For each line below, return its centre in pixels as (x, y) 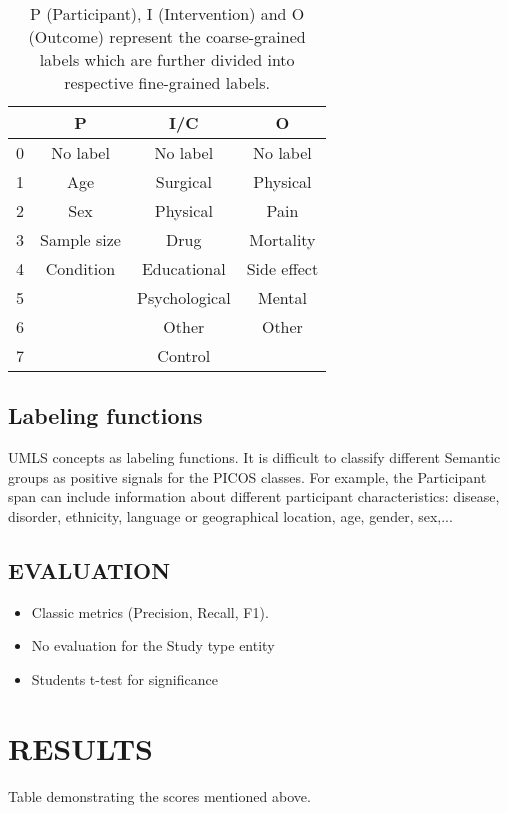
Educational (183, 268)
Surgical (183, 181)
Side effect (282, 268)
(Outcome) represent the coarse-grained (167, 36)
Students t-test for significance (124, 678)
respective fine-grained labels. (167, 82)
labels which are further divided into (167, 59)
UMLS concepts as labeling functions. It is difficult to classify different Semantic (254, 457)
